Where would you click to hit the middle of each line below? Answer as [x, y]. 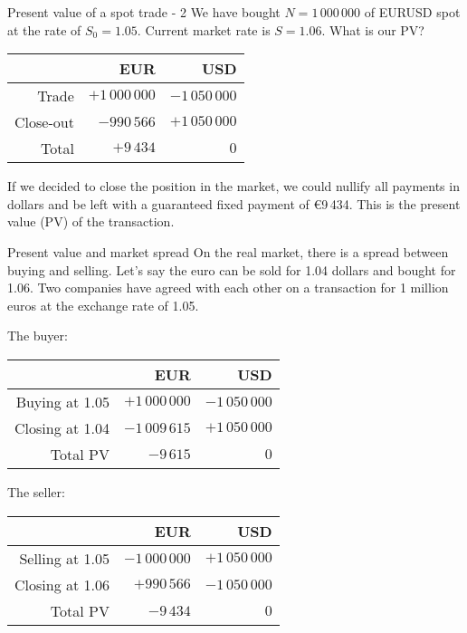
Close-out [44, 122]
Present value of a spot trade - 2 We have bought [144, 12]
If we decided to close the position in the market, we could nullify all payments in [233, 186]
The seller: [36, 491]
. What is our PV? [373, 29]
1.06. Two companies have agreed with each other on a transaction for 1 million [228, 288]
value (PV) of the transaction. [91, 221]
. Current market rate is [204, 29]
